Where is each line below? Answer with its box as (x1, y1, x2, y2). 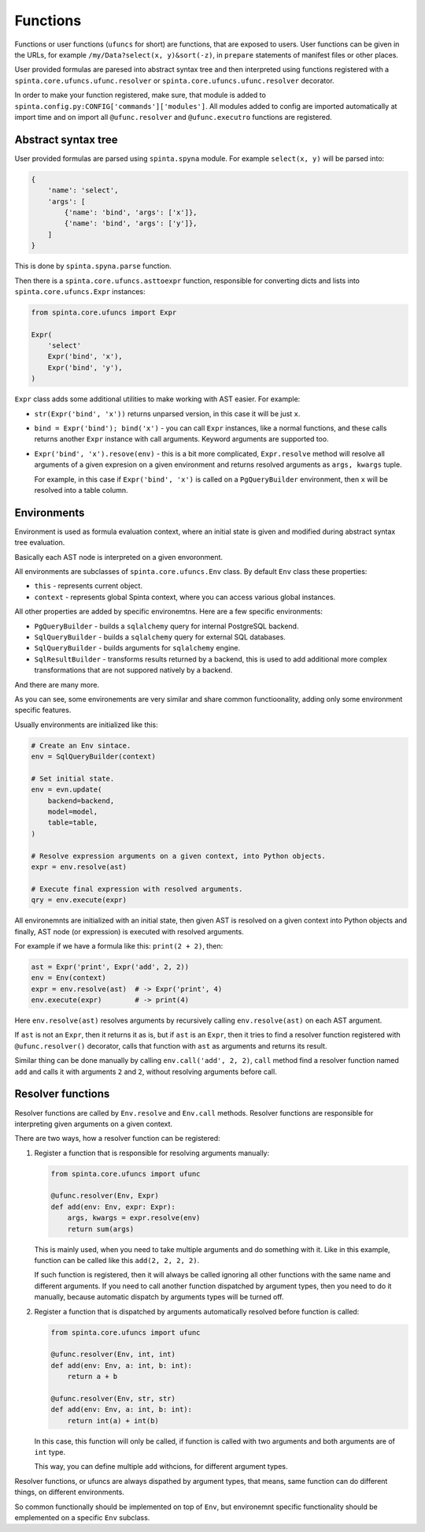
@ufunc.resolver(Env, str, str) (50, 1394, 176, 1403)
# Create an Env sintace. (31, 741, 131, 750)
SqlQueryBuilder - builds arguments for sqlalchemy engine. (34, 643, 241, 653)
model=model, (47, 807, 98, 816)
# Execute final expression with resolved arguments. (31, 884, 243, 893)
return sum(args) (67, 1224, 135, 1233)
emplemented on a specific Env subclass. (14, 1513, 150, 1523)
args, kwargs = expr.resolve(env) (67, 1213, 201, 1222)
